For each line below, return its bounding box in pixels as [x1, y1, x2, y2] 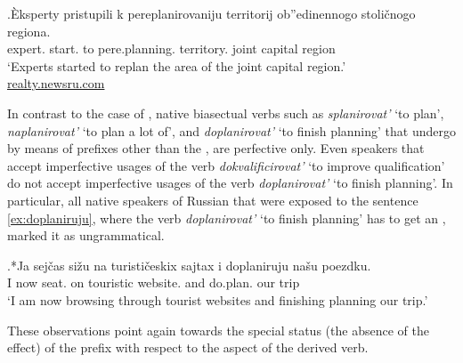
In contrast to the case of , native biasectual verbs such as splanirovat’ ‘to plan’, [7, 103, 444, 122]
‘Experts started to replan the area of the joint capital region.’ [7, 56, 346, 75]
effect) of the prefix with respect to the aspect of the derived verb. [7, 338, 369, 357]
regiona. [7, 21, 51, 40]
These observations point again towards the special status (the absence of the [7, 320, 429, 339]
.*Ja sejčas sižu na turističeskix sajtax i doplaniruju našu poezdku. [7, 255, 371, 274]
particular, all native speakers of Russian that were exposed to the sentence [7, 190, 418, 209]
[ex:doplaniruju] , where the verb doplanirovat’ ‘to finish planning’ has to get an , [7, 208, 446, 227]
